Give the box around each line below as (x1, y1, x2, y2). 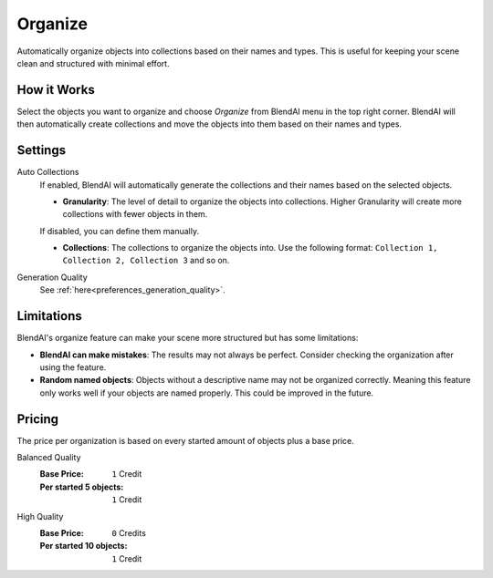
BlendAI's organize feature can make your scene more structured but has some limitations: (16, 333, 359, 344)
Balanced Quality (16, 452, 81, 463)
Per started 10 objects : (39, 541, 128, 552)
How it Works (16, 82, 95, 98)
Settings (16, 142, 67, 159)
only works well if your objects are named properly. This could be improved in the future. (39, 387, 374, 398)
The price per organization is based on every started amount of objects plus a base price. (16, 435, 355, 446)
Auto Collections (16, 167, 79, 178)
